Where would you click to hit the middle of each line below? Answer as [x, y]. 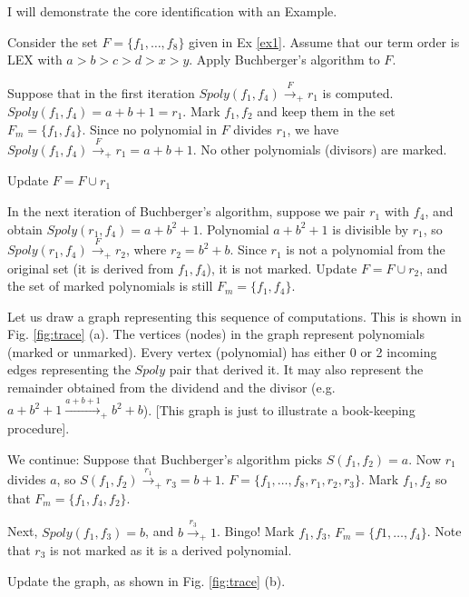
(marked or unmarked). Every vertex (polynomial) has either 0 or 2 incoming [222, 351]
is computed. [358, 92]
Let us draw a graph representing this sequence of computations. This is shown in [234, 316]
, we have [313, 129]
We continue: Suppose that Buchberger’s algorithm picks [165, 458]
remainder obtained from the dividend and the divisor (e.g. [171, 388]
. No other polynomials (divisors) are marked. [320, 149]
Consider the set [53, 41]
